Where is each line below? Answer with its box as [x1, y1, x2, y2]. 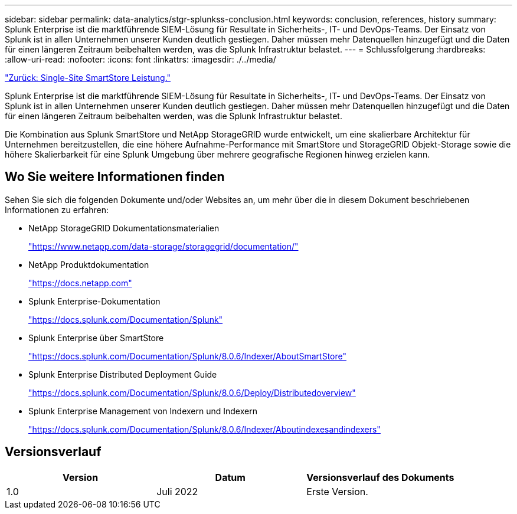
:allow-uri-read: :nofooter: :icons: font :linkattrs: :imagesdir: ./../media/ [5, 54, 276, 64]
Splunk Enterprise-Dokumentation [28, 296, 161, 306]
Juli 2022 [156, 485, 198, 497]
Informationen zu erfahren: [5, 204, 109, 215]
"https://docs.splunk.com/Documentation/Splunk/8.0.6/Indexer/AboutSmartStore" [28, 351, 346, 361]
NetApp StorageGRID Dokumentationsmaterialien [28, 222, 220, 233]
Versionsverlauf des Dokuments [306, 471, 454, 483]
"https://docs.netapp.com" [28, 277, 132, 288]
